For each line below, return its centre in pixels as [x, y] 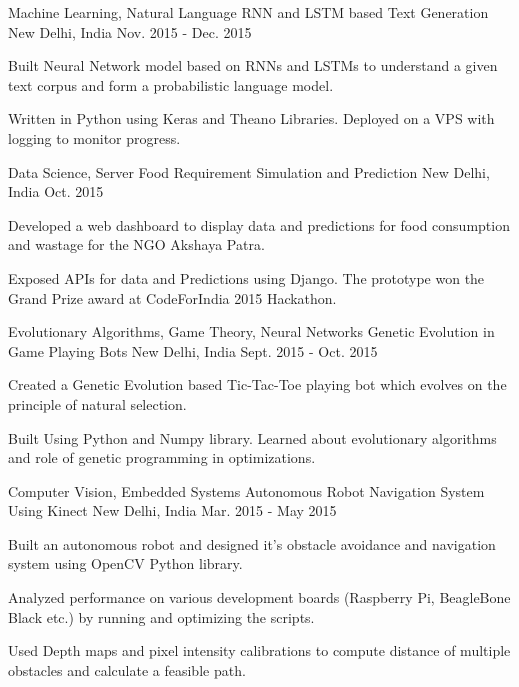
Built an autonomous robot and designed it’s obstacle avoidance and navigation [252, 543]
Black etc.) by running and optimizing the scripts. [161, 616]
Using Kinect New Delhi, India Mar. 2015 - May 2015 [172, 510]
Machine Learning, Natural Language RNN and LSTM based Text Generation [248, 12]
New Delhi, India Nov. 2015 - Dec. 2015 [130, 31]
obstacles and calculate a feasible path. [127, 669]
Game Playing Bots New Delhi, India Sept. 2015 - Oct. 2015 [193, 350]
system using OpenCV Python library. [125, 563]
